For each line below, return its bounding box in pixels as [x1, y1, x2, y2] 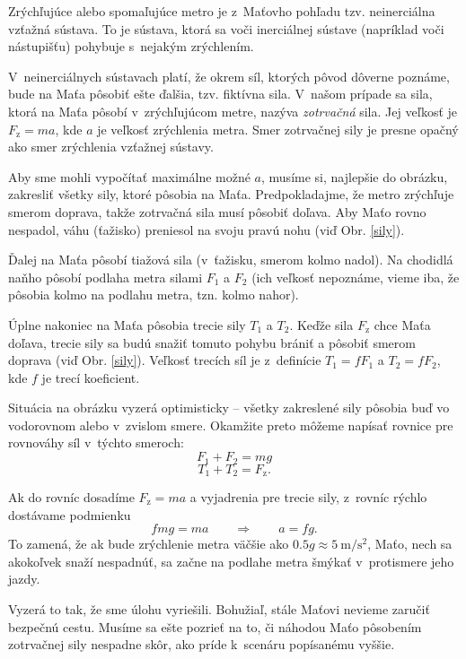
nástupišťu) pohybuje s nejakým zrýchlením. [8, 37, 254, 56]
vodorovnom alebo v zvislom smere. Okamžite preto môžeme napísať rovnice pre [8, 415, 453, 434]
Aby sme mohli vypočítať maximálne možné [8, 167, 251, 186]
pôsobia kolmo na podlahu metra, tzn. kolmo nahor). [8, 285, 299, 304]
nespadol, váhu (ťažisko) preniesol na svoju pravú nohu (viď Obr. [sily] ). [8, 220, 405, 238]
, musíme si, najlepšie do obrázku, [261, 167, 448, 186]
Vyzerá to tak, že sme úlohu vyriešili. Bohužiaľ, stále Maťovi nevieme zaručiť [8, 599, 430, 618]
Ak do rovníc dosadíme [8, 487, 135, 506]
